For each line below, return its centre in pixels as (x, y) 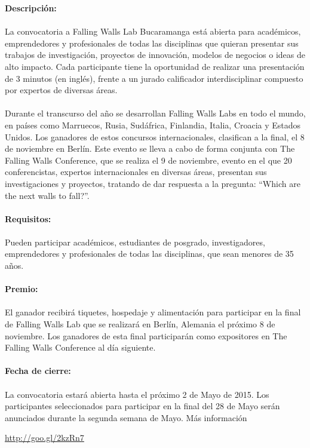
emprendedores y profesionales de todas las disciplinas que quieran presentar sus (152, 43)
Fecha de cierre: (38, 371)
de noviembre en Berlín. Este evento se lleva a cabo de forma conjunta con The (150, 148)
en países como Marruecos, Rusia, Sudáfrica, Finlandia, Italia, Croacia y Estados (153, 125)
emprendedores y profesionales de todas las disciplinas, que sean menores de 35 (149, 254)
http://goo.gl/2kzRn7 (44, 438)
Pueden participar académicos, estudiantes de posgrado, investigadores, (135, 242)
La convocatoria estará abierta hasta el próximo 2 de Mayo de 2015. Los (137, 394)
